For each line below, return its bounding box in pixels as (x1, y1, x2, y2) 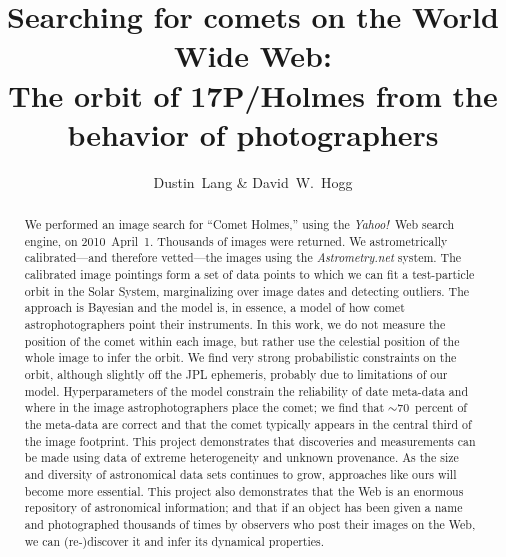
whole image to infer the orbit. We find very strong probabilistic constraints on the (24, 349, 457, 366)
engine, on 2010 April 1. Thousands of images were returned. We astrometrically (24, 232, 448, 249)
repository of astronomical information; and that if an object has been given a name (24, 499, 463, 516)
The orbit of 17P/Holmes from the (8, 74, 498, 115)
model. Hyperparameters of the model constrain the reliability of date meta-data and (24, 382, 469, 399)
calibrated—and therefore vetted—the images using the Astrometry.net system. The (24, 249, 462, 266)
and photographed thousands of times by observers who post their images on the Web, (24, 515, 476, 532)
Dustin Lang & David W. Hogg (153, 171, 353, 192)
